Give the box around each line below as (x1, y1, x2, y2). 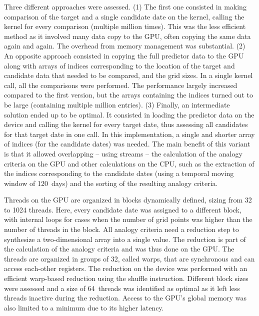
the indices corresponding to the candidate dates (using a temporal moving (4, 168, 234, 178)
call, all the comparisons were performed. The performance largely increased (4, 79, 237, 90)
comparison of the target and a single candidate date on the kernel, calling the (4, 11, 244, 21)
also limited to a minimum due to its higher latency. (4, 302, 164, 312)
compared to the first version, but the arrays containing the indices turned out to (4, 89, 253, 100)
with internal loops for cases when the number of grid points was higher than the (4, 214, 252, 224)
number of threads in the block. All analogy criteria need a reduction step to (4, 224, 239, 234)
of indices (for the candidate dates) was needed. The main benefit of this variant (4, 138, 250, 149)
